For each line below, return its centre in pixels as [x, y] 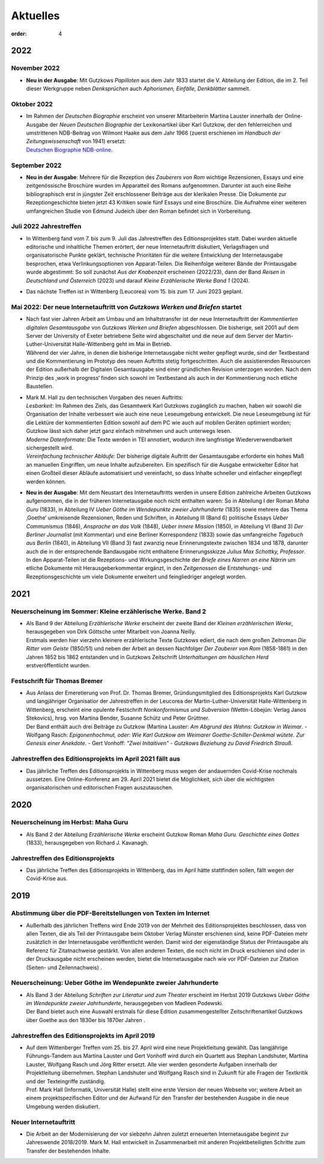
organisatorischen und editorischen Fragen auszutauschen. [100, 788]
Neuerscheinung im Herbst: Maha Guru [70, 822]
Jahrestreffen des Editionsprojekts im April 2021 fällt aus [96, 759]
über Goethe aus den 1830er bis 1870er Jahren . [85, 1020]
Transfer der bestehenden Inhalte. [68, 1151]
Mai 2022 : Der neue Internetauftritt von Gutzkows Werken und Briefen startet [127, 307]
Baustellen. [40, 386]
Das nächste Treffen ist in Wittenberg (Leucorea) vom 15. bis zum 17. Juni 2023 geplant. [134, 291]
